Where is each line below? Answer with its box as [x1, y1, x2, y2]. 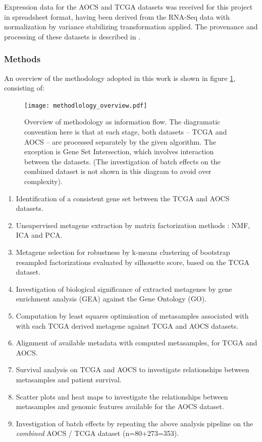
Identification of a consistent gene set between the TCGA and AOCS [16, 193, 230, 203]
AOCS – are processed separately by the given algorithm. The [24, 136, 216, 147]
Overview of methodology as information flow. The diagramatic [24, 116, 221, 127]
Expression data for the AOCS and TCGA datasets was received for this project [4, 2, 253, 12]
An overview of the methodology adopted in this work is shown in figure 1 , [4, 72, 236, 83]
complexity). [24, 176, 63, 186]
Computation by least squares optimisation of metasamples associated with [16, 310, 249, 321]
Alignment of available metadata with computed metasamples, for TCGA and [16, 337, 257, 348]
